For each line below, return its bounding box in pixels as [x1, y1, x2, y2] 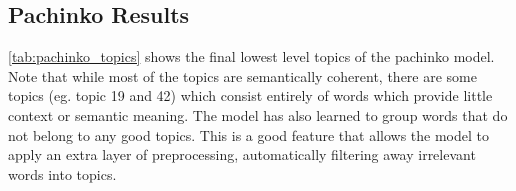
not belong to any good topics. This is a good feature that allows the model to [8, 124, 490, 145]
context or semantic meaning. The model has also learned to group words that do [8, 104, 508, 125]
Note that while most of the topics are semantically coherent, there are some [8, 65, 477, 86]
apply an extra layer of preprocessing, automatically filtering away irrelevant [8, 144, 476, 165]
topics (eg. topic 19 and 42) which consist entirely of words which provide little [8, 85, 493, 106]
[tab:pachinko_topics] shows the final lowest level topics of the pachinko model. [8, 46, 495, 67]
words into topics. [8, 163, 117, 184]
